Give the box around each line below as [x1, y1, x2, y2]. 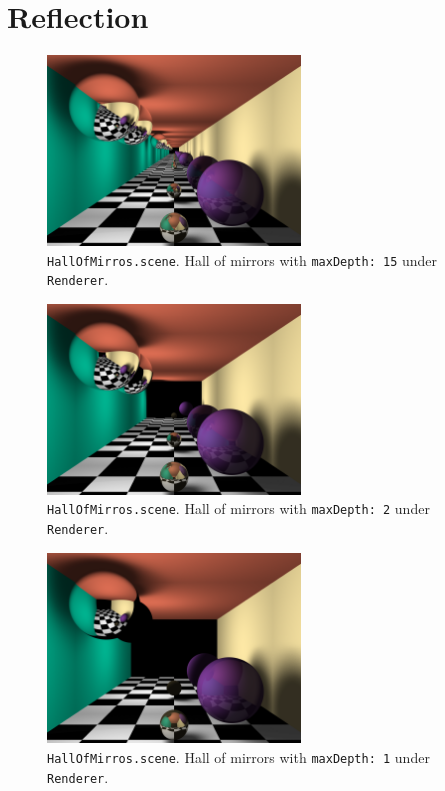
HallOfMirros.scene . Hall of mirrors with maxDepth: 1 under [47, 746, 430, 767]
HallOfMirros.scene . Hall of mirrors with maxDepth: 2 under [47, 498, 430, 519]
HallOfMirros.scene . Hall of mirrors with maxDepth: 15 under [47, 249, 438, 270]
